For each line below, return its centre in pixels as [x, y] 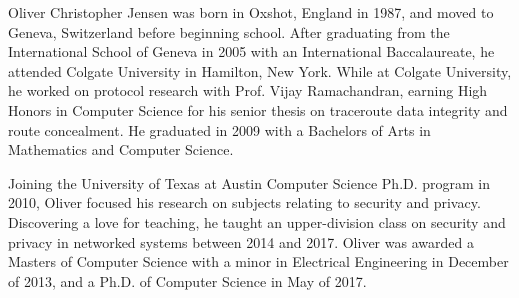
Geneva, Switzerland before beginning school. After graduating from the [229, 31]
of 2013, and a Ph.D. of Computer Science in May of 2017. [187, 280]
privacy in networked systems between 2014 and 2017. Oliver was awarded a [241, 241]
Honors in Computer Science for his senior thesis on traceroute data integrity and [258, 109]
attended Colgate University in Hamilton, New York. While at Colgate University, [260, 70]
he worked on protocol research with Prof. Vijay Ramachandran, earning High [248, 90]
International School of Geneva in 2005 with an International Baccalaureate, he [251, 51]
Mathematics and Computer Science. [121, 149]
